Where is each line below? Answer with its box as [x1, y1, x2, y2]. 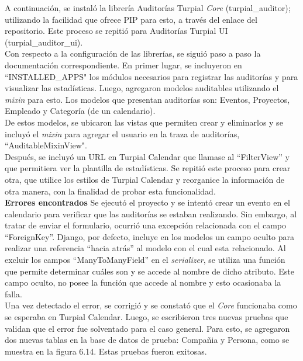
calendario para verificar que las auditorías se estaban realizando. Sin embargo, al [5, 207, 297, 220]
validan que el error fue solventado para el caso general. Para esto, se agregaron [5, 322, 290, 334]
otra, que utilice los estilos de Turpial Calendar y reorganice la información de [5, 173, 285, 185]
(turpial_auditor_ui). [5, 36, 83, 48]
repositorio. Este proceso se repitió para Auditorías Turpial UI [5, 25, 228, 37]
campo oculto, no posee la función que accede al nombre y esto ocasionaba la [5, 276, 281, 289]
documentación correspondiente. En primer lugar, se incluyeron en [5, 58, 242, 71]
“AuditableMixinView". [5, 139, 87, 151]
